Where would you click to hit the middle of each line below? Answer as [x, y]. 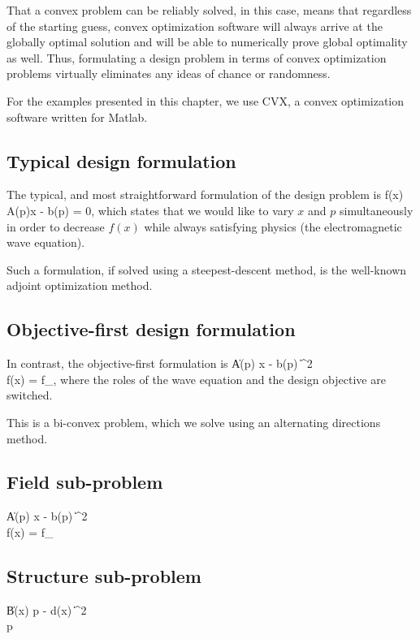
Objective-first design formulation [151, 329]
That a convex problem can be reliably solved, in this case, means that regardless [209, 10]
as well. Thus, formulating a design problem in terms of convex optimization [197, 57]
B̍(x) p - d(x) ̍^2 [47, 609]
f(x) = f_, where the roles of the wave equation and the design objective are [196, 379]
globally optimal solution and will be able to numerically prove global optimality [207, 42]
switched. [30, 395]
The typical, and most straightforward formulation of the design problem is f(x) [205, 194]
